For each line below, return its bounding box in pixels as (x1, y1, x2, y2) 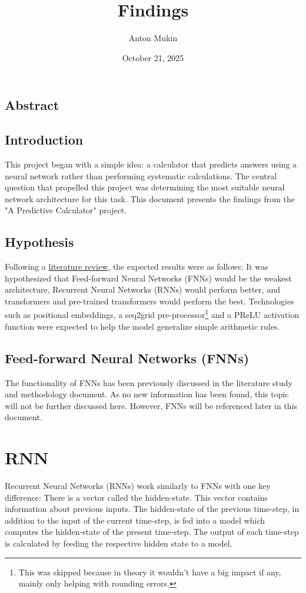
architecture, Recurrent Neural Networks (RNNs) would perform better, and (5, 283, 280, 296)
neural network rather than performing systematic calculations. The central (5, 169, 277, 182)
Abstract (5, 96, 59, 114)
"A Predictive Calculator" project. (5, 204, 127, 216)
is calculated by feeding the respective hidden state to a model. (5, 537, 232, 549)
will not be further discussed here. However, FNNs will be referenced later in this (5, 399, 298, 411)
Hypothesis (5, 233, 74, 251)
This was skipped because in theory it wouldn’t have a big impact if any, (18, 565, 281, 578)
